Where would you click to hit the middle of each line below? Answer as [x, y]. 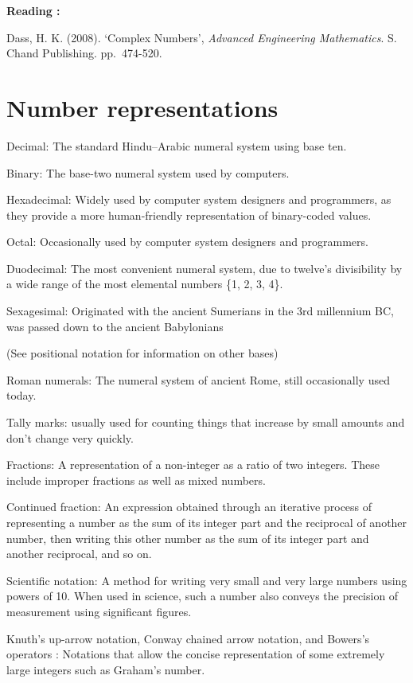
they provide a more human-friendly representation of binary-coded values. [189, 215]
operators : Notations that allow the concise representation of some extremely [196, 654]
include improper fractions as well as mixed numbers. [136, 480]
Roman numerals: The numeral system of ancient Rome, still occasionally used [198, 379]
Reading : [33, 10]
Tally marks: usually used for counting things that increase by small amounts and [206, 422]
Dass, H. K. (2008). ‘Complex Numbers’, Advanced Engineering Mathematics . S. [202, 37]
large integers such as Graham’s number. [106, 669]
